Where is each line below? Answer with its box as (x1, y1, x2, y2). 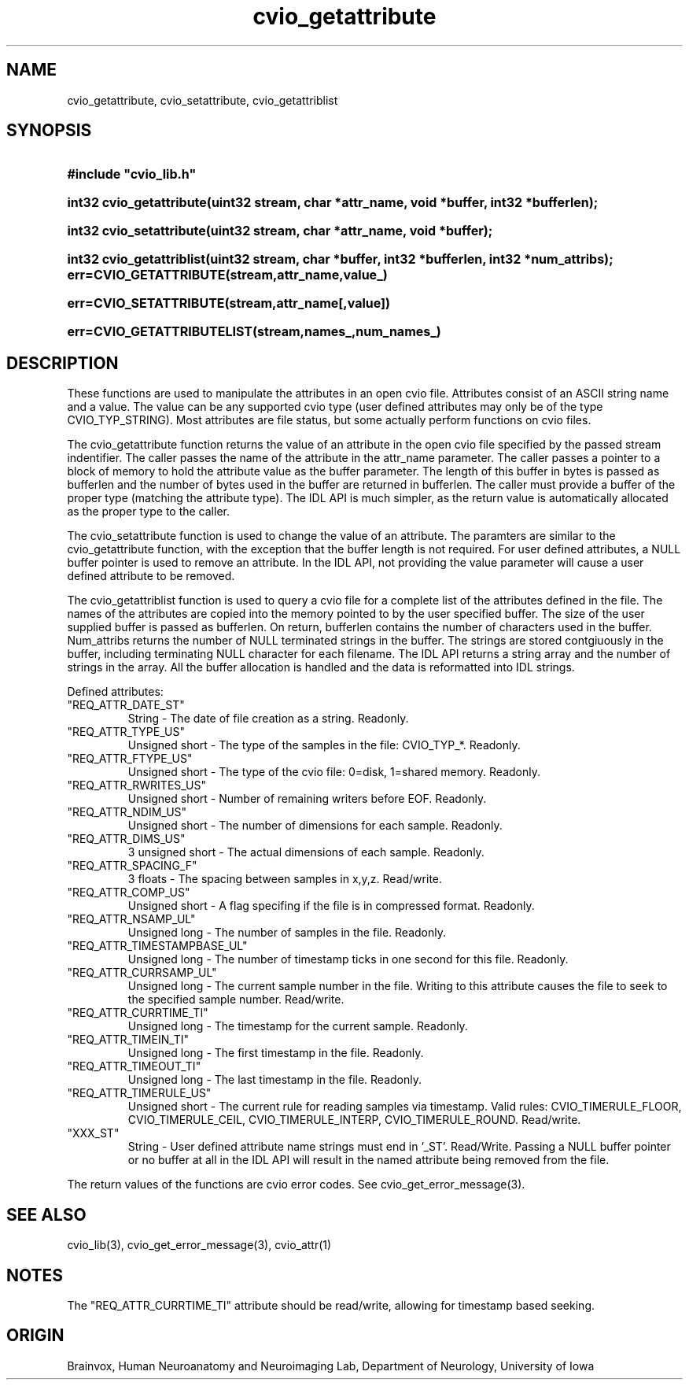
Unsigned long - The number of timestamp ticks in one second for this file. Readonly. (127, 952, 569, 967)
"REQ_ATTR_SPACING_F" (67, 859, 197, 873)
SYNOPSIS (6, 120, 92, 141)
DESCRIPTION (6, 353, 119, 373)
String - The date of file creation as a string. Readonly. (127, 711, 409, 726)
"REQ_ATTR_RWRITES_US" (67, 778, 207, 793)
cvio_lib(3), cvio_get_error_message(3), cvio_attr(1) (67, 1238, 332, 1252)
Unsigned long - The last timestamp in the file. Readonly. (127, 1073, 422, 1087)
